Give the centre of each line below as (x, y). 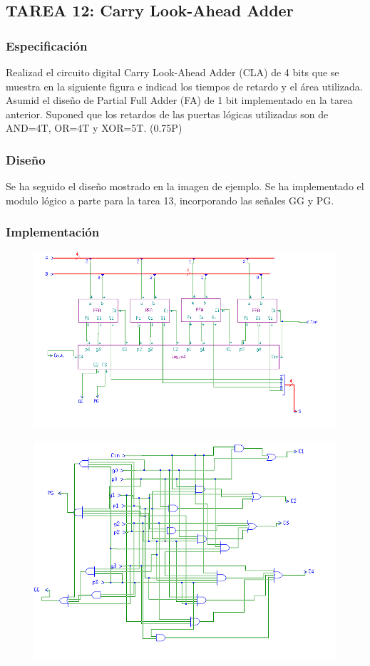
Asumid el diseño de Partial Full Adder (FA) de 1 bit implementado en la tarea (179, 100)
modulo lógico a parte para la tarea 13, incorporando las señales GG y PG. (170, 200)
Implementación (53, 232)
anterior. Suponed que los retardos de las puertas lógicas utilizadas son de (167, 114)
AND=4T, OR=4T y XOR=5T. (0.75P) (94, 128)
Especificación (47, 45)
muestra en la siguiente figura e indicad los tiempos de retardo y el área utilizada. (184, 86)
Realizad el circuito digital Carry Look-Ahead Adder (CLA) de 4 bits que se (173, 72)
